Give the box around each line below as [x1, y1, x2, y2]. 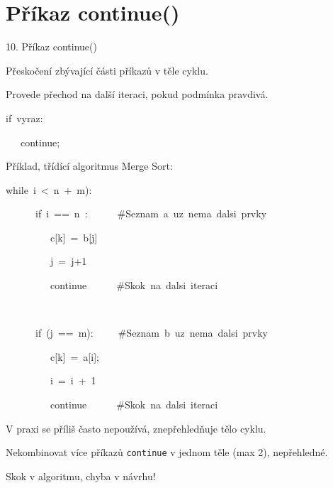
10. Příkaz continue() [6, 39, 97, 54]
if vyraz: [6, 110, 43, 125]
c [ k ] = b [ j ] [50, 229, 98, 244]
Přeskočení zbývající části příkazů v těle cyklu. [6, 63, 208, 77]
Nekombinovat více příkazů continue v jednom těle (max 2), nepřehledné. [6, 445, 328, 460]
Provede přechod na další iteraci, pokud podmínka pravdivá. [6, 87, 269, 102]
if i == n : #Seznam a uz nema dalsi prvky [35, 206, 267, 221]
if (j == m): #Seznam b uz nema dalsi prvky [35, 325, 268, 340]
